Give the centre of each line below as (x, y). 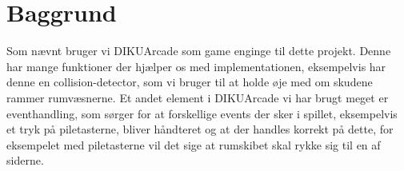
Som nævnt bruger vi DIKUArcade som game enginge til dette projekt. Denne (199, 51)
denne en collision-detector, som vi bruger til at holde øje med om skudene (190, 82)
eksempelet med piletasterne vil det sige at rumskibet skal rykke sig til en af (194, 144)
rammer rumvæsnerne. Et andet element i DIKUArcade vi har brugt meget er (198, 97)
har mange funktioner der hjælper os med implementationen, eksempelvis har (196, 66)
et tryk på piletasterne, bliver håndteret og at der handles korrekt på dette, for (200, 129)
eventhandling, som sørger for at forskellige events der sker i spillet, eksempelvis (202, 113)
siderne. (25, 160)
